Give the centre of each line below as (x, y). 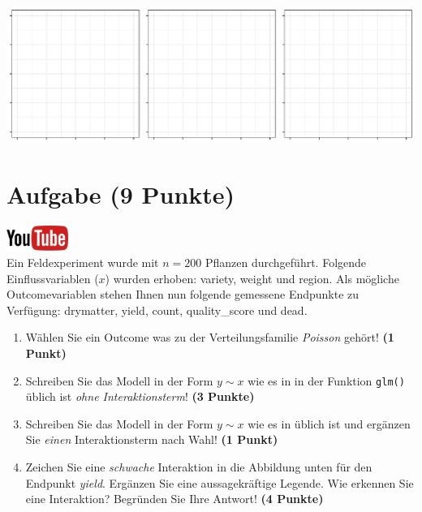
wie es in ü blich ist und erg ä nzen (329, 423)
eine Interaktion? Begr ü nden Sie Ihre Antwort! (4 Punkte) (174, 499)
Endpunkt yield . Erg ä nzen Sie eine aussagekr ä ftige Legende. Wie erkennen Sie (220, 482)
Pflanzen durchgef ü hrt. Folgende (286, 262)
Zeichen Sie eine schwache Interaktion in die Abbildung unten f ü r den (199, 466)
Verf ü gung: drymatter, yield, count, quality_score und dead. (157, 310)
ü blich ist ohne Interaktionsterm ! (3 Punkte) (140, 396)
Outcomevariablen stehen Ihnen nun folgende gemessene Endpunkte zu (183, 294)
